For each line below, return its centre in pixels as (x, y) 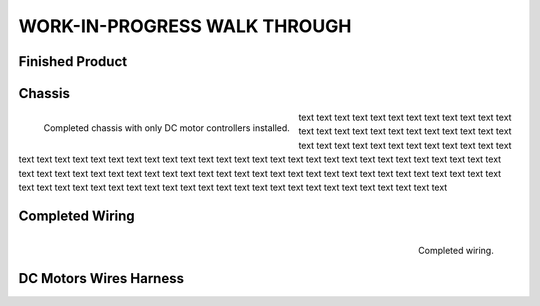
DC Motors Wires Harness (101, 278)
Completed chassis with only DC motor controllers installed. (166, 127)
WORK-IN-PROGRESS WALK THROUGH (185, 26)
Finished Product (73, 61)
